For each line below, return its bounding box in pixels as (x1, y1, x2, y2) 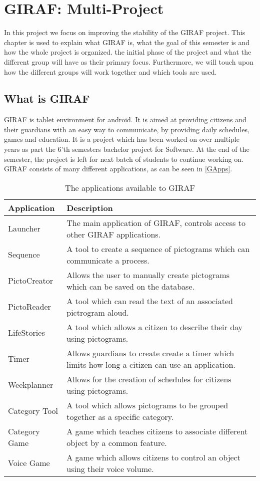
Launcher (8, 222, 40, 234)
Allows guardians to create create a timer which (66, 347, 234, 359)
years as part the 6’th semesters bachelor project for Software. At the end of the (4, 144, 249, 154)
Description (66, 201, 113, 213)
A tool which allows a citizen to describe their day (66, 321, 243, 333)
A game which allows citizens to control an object (66, 451, 240, 463)
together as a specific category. (66, 410, 174, 422)
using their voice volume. (66, 462, 154, 474)
